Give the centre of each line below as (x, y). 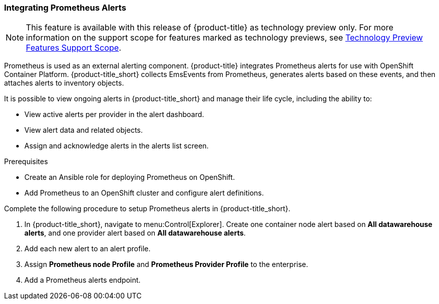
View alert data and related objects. (84, 130)
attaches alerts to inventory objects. (64, 83)
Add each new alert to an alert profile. (88, 249)
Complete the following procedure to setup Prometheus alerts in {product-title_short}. (147, 209)
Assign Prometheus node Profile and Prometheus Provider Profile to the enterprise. (166, 264)
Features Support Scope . (74, 48)
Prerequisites (26, 162)
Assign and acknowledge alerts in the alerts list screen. (117, 146)
